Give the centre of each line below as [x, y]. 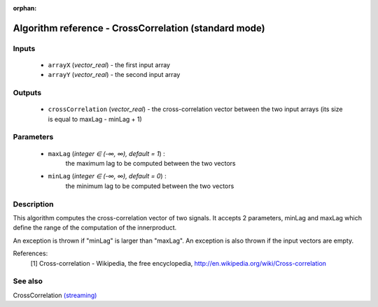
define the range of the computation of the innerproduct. [95, 228]
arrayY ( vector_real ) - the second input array [114, 75]
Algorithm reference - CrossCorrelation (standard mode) [139, 28]
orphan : [25, 8]
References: [30, 254]
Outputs [27, 93]
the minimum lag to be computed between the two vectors [150, 186]
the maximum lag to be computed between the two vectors [150, 164]
